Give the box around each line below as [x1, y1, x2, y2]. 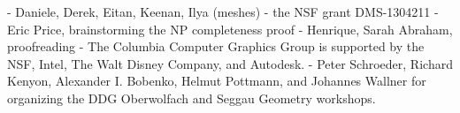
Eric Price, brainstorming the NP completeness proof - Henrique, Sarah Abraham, [7, 19, 453, 38]
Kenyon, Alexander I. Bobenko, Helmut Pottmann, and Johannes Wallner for [7, 72, 426, 90]
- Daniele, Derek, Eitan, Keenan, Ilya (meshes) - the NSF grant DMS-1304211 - [7, 3, 439, 20]
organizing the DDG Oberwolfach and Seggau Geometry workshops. [7, 88, 376, 107]
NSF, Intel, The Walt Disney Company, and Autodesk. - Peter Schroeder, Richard [7, 54, 453, 72]
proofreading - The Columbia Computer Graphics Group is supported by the [7, 37, 425, 56]
